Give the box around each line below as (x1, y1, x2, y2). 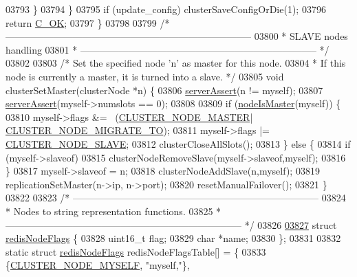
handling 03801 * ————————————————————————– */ (6, 42, 329, 56)
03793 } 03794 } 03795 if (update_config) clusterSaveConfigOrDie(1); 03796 (6, 2, 326, 16)
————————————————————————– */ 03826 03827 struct (6, 217, 337, 232)
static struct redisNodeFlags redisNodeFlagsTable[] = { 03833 (6, 244, 266, 258)
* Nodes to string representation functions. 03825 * (6, 203, 221, 218)
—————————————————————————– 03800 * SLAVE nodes (6, 29, 348, 43)
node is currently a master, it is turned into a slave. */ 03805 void (6, 69, 284, 83)
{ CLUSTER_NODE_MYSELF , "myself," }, (6, 258, 190, 272)
